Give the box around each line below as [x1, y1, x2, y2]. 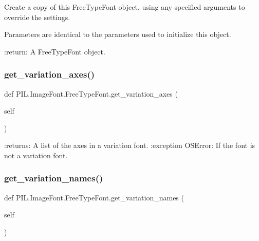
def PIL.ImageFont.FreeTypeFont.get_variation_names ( [4, 192, 184, 202]
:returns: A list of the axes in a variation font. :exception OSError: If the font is [4, 140, 255, 151]
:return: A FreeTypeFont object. [4, 46, 105, 57]
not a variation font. [4, 150, 68, 160]
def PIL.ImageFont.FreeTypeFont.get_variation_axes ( [4, 88, 178, 99]
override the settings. [4, 11, 70, 22]
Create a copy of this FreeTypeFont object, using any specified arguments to [4, 2, 245, 12]
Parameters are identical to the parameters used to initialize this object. [4, 29, 231, 40]
